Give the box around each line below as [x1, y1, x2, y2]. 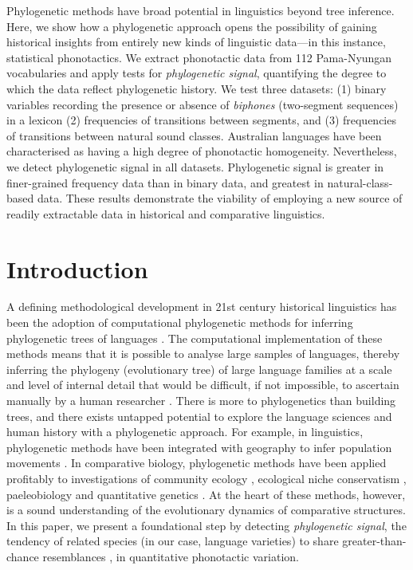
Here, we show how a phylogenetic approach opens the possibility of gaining [6, 18, 377, 34]
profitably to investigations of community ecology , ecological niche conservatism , [6, 470, 407, 486]
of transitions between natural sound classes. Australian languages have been [6, 127, 382, 143]
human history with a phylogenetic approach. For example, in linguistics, [6, 423, 364, 440]
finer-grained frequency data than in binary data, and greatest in [6, 174, 324, 191]
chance [6, 548, 39, 564]
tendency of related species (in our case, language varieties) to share [6, 533, 339, 549]
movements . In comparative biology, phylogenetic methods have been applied [6, 454, 387, 471]
